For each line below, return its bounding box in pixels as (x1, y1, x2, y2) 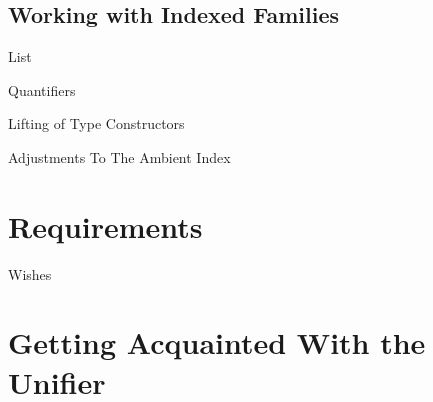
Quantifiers (8, 79, 76, 100)
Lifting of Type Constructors (8, 113, 185, 134)
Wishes (8, 263, 52, 284)
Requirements (8, 205, 203, 246)
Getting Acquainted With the (8, 322, 426, 363)
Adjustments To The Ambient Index (8, 146, 231, 167)
